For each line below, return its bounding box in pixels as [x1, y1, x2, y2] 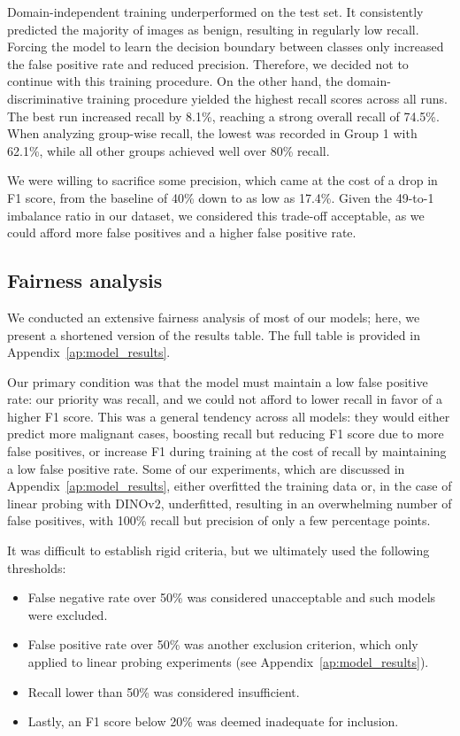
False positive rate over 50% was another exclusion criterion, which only [27, 635, 418, 654]
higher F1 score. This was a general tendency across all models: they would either [7, 407, 450, 425]
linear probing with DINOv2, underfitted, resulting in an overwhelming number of [7, 493, 452, 512]
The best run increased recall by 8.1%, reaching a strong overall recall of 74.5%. [7, 106, 440, 125]
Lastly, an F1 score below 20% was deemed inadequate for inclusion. [27, 712, 399, 731]
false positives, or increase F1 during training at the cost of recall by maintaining [7, 442, 447, 461]
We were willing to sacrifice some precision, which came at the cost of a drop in [7, 171, 438, 190]
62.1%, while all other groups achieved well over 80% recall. [7, 141, 330, 159]
